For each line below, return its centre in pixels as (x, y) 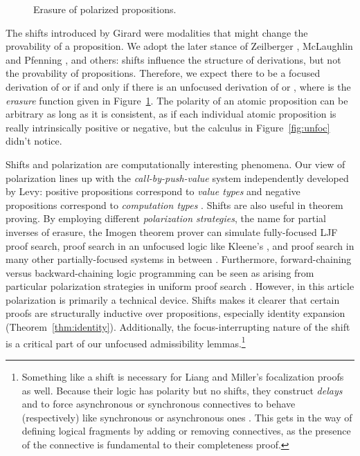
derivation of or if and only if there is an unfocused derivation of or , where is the (178, 86)
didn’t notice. (34, 141)
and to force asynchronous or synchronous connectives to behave (159, 404)
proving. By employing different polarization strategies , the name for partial (166, 218)
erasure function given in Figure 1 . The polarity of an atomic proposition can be (177, 100)
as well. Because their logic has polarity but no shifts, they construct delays (182, 390)
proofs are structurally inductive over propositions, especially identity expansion (175, 313)
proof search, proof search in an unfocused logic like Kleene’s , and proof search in (180, 245)
